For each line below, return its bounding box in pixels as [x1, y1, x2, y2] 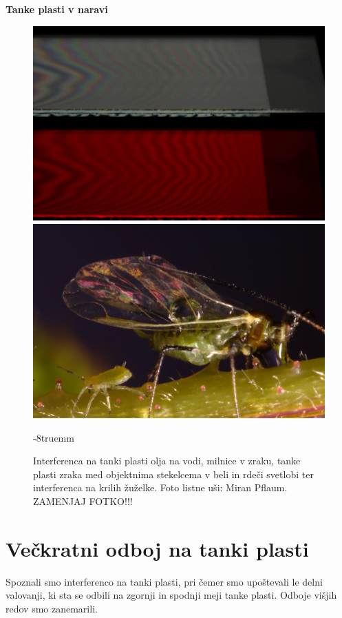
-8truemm [33, 430, 74, 444]
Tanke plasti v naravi [6, 2, 108, 16]
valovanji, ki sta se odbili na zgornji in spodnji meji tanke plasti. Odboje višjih [6, 588, 337, 602]
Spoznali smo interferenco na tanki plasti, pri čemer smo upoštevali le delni [6, 574, 323, 588]
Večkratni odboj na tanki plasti [6, 534, 309, 562]
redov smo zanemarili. [6, 601, 98, 615]
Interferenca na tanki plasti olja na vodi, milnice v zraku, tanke [33, 453, 301, 468]
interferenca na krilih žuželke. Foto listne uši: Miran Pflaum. [33, 480, 288, 495]
